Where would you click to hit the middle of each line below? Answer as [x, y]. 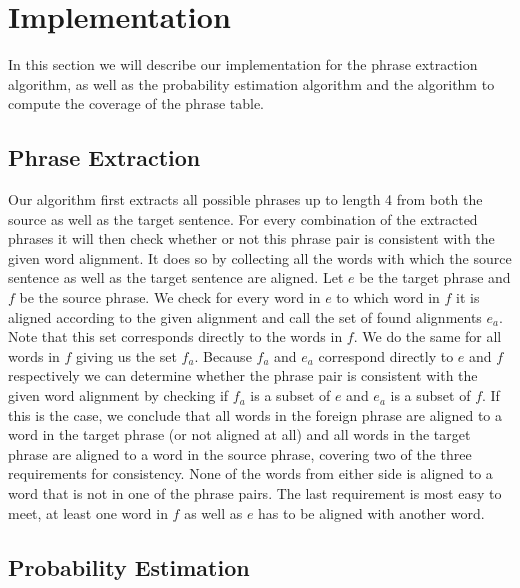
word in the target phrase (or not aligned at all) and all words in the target [239, 434]
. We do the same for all [427, 336]
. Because [223, 355]
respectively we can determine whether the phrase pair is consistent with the [243, 375]
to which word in [388, 297]
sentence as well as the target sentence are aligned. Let [176, 277]
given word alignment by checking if [118, 395]
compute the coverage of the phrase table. [136, 103]
